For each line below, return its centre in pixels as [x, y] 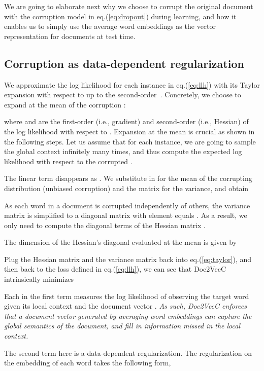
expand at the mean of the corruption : [65, 104]
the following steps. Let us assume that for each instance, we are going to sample [130, 141]
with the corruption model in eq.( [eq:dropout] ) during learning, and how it [120, 16]
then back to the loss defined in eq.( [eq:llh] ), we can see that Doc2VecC [115, 269]
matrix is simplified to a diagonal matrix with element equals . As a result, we [126, 215]
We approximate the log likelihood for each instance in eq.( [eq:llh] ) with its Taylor [132, 84]
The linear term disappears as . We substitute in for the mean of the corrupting [128, 178]
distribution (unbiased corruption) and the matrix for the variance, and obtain [126, 188]
